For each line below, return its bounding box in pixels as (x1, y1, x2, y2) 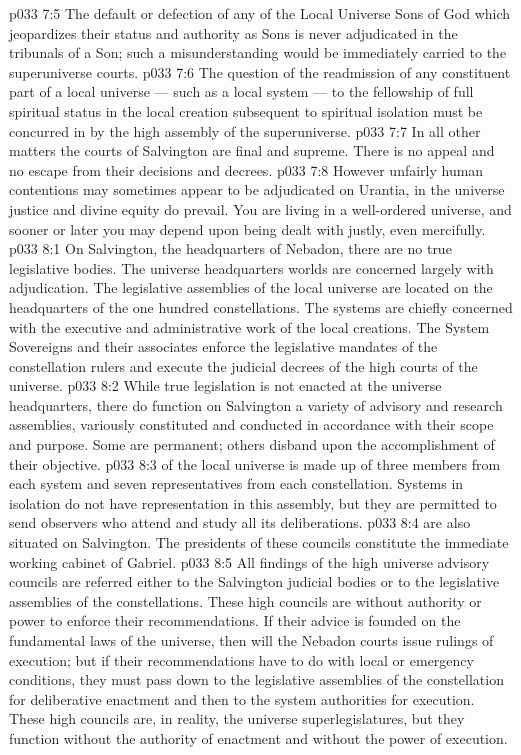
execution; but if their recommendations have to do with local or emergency (9, 649, 474, 670)
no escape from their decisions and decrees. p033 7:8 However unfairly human (9, 159, 484, 180)
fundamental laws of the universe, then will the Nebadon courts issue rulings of (9, 630, 494, 650)
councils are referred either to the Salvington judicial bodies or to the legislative (9, 571, 500, 592)
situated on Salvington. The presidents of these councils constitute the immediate (9, 532, 509, 553)
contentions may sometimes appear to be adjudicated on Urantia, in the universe (9, 179, 505, 200)
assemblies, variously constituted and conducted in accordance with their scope (9, 414, 494, 435)
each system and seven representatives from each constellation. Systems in (9, 473, 464, 494)
